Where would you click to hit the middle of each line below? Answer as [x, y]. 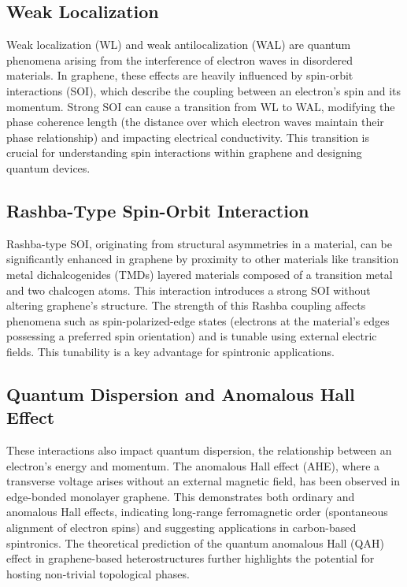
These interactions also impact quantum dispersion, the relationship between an [199, 450]
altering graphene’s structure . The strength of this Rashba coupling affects [186, 305]
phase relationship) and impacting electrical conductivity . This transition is [188, 137]
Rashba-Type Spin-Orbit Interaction [158, 210]
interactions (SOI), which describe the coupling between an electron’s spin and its [204, 90]
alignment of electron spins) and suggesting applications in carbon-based [181, 528]
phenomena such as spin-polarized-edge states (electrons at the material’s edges [198, 320]
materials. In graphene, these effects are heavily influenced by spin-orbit [180, 75]
